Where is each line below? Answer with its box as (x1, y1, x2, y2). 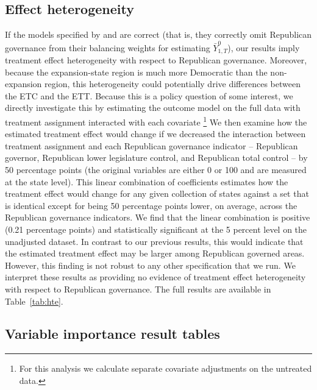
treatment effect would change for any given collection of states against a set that (5, 187, 309, 200)
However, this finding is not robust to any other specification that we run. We (5, 258, 296, 271)
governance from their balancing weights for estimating (5, 41, 210, 54)
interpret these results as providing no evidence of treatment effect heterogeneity (5, 271, 306, 283)
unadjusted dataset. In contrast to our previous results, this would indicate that (5, 235, 304, 247)
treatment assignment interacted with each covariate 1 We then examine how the (5, 113, 307, 128)
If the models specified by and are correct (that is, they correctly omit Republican (5, 28, 312, 41)
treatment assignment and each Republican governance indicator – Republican (5, 139, 298, 152)
